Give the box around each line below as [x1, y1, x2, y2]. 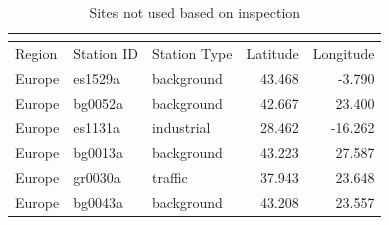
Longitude [312, 42, 375, 63]
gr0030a [73, 167, 121, 188]
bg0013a [73, 142, 123, 163]
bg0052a [73, 92, 123, 113]
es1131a [73, 117, 120, 138]
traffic [151, 167, 188, 188]
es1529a [73, 67, 120, 88]
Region [15, 42, 58, 63]
